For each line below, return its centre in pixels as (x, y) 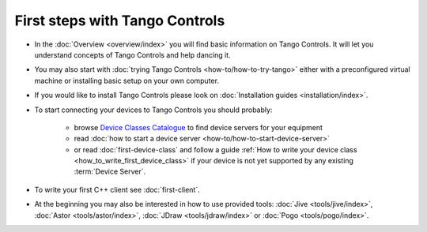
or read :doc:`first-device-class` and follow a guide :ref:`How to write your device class (215, 149)
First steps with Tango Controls (120, 21)
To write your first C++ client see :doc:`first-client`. (117, 189)
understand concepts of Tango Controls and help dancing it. (132, 54)
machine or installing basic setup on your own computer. (127, 80)
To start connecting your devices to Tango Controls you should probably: (153, 110)
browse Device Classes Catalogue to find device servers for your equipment (198, 127)
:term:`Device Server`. (110, 172)
